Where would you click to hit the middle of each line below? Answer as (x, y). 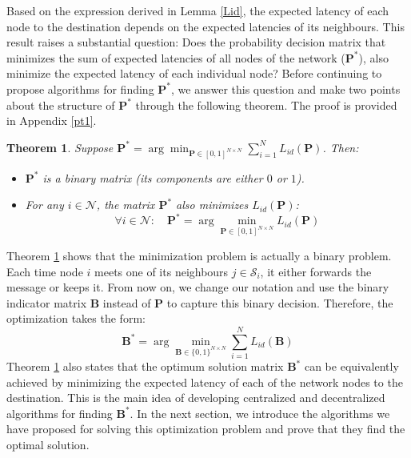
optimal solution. (48, 445)
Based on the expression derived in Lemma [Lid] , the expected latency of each (198, 10)
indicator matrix (47, 302)
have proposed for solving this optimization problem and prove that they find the (206, 429)
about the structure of (61, 104)
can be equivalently (351, 366)
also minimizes (212, 205)
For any (44, 205)
